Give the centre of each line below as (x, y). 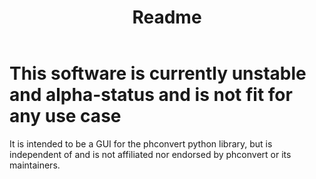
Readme (167, 17)
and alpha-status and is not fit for (151, 95)
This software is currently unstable (158, 73)
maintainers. (35, 165)
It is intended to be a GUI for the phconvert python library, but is (141, 143)
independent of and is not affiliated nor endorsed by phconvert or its (150, 154)
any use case (65, 116)
